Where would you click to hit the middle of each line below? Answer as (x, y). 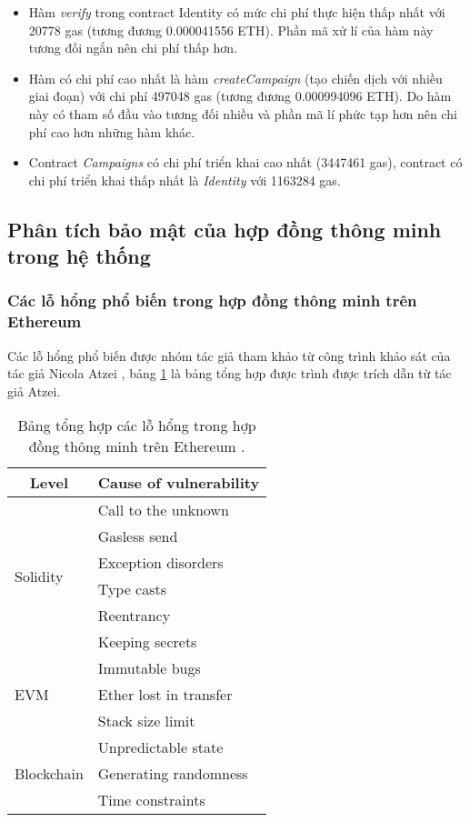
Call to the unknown (163, 510)
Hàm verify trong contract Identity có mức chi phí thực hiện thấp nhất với (237, 12)
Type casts (132, 589)
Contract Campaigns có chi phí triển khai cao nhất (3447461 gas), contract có (245, 162)
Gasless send (138, 536)
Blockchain (49, 774)
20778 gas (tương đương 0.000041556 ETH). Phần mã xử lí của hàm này (231, 30)
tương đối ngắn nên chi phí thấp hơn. (133, 48)
